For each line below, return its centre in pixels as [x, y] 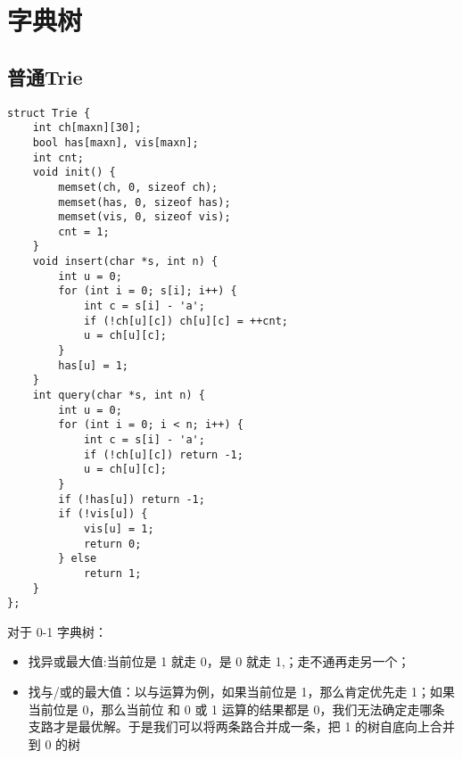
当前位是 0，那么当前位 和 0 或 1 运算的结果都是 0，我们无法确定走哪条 [236, 709]
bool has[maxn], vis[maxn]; [115, 142]
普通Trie [45, 76]
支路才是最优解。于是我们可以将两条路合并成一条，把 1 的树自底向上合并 [242, 726]
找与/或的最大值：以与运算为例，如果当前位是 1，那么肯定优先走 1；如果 [242, 692]
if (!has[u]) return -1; [132, 499]
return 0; [112, 544]
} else [78, 559]
